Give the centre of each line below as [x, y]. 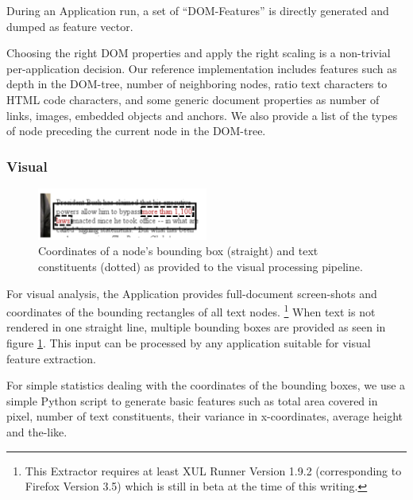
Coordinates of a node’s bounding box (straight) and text [178, 251]
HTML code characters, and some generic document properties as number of [193, 99]
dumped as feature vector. [70, 26]
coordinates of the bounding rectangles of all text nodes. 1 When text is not [191, 310]
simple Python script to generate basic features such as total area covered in [192, 400]
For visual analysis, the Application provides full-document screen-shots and [192, 293]
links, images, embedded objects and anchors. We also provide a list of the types [202, 115]
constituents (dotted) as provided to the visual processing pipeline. [201, 266]
